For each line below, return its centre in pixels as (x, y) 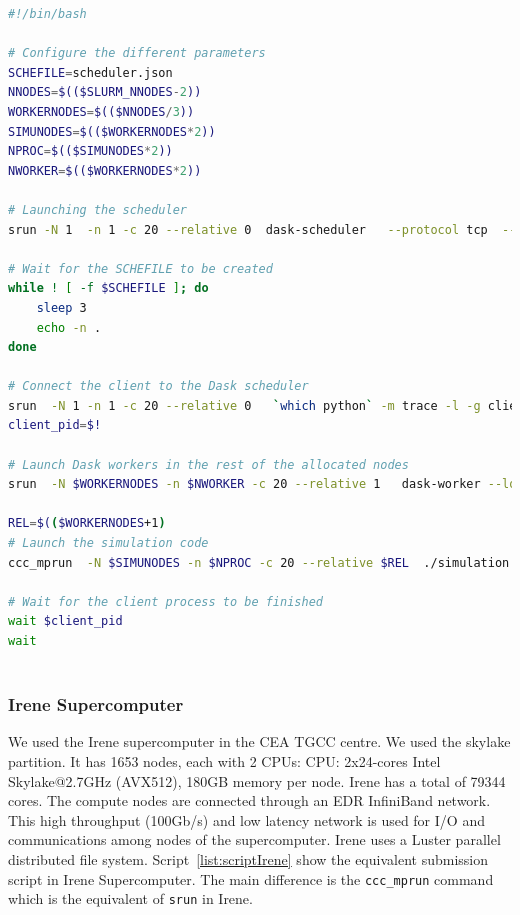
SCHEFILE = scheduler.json (90, 72)
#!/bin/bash (47, 14)
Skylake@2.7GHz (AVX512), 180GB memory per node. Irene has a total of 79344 (257, 780)
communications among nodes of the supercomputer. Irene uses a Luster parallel (254, 839)
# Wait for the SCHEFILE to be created (140, 268)
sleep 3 (61, 307)
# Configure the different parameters (137, 53)
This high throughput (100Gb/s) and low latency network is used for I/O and (246, 819)
